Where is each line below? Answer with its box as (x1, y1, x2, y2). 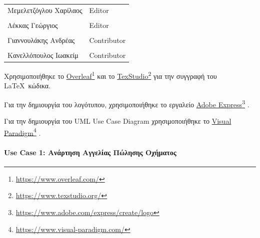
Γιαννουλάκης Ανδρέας (7, 34, 75, 45)
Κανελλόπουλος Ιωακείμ (7, 50, 78, 60)
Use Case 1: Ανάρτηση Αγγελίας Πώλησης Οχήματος (4, 147, 176, 157)
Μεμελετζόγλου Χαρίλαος (7, 4, 82, 15)
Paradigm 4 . (4, 126, 41, 138)
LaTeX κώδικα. (4, 80, 51, 91)
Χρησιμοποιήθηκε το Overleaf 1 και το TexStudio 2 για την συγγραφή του (4, 69, 217, 81)
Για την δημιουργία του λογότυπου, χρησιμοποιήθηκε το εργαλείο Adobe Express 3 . (4, 97, 249, 109)
